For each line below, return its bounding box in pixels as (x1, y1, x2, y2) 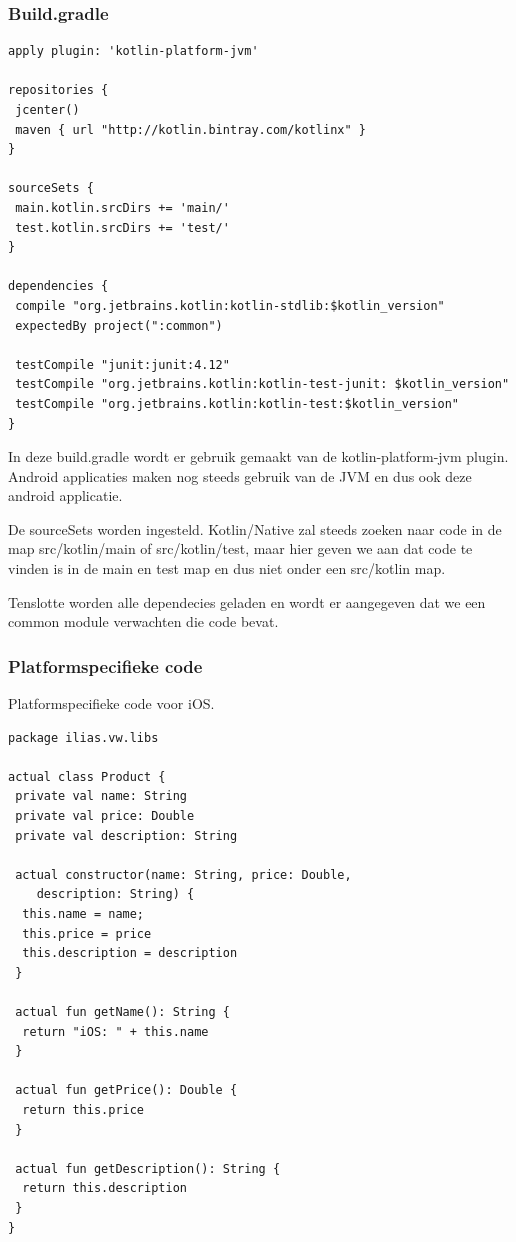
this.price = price (22, 926, 152, 941)
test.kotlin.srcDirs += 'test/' (15, 220, 230, 235)
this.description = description (22, 946, 238, 961)
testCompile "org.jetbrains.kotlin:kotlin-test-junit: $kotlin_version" (15, 377, 510, 392)
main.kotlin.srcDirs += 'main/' (15, 200, 230, 215)
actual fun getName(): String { (15, 1004, 230, 1019)
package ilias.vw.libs (8, 730, 159, 745)
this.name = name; (22, 907, 145, 921)
